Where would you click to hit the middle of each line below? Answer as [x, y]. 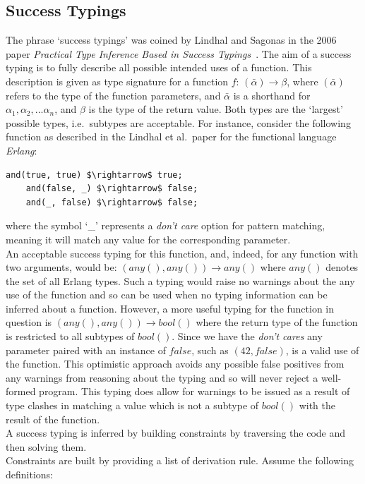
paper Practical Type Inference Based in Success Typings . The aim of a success [179, 53]
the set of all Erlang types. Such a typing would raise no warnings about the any [180, 280]
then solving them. [46, 446]
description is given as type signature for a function [117, 81]
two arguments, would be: [61, 267]
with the [317, 405]
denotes [342, 267]
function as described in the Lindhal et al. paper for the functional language [171, 137]
